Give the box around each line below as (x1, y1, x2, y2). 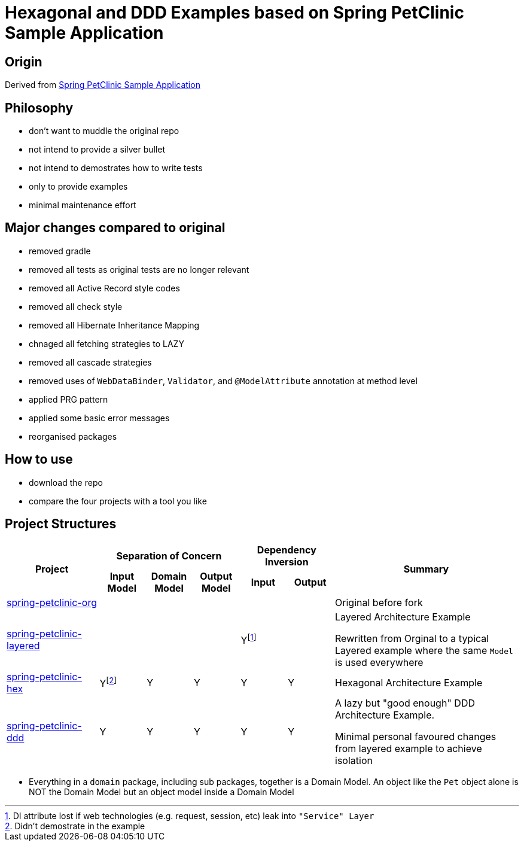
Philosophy (5, 100, 74, 115)
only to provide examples (29, 181, 128, 192)
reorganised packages (29, 431, 117, 442)
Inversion (265, 555, 309, 568)
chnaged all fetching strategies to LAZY (29, 338, 184, 349)
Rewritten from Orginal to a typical (335, 632, 489, 644)
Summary (403, 562, 449, 575)
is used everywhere (335, 656, 424, 668)
